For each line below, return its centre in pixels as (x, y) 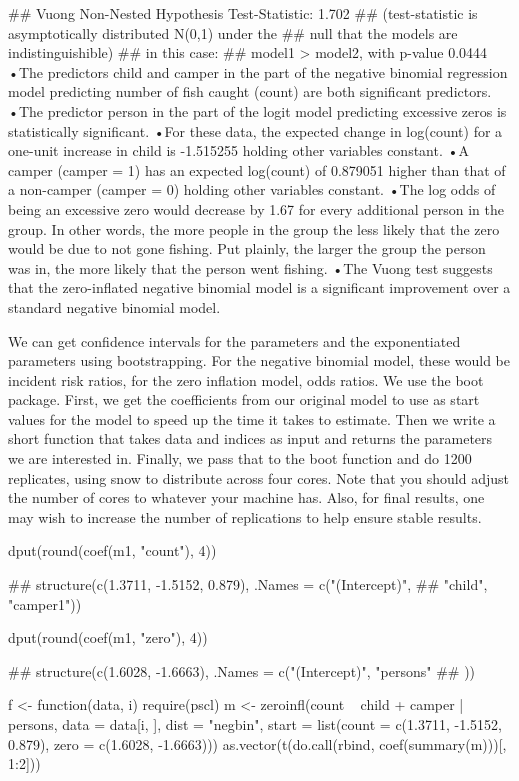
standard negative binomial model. (114, 306)
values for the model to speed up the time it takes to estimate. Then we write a (252, 418)
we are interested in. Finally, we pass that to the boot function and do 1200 (240, 458)
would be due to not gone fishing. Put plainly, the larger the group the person (247, 248)
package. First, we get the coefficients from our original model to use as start (244, 399)
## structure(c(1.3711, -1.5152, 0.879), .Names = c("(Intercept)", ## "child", (248, 584)
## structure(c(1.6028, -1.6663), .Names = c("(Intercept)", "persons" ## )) (242, 670)
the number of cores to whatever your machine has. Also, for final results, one (246, 497)
